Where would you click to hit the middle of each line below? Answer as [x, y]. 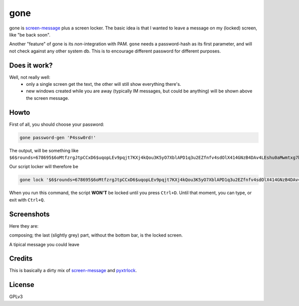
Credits [21, 259]
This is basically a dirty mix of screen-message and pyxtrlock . [73, 271]
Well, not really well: [30, 77]
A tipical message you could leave [44, 244]
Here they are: [24, 226]
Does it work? [31, 65]
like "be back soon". [30, 34]
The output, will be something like [44, 150]
